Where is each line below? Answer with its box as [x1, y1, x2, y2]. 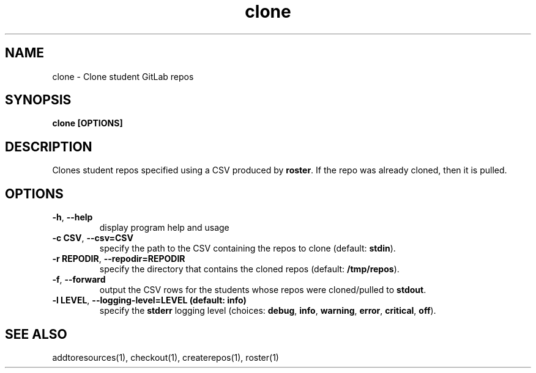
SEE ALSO [5, 326, 67, 342]
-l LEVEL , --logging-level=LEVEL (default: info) [52, 295, 247, 306]
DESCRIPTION [5, 139, 92, 154]
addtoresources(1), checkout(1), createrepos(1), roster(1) [52, 352, 279, 363]
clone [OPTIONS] [52, 118, 123, 129]
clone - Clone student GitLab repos [52, 71, 194, 82]
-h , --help [52, 212, 93, 223]
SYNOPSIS [5, 92, 72, 108]
